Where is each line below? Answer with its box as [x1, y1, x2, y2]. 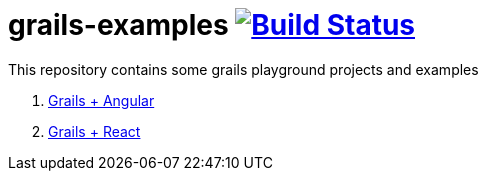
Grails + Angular [48, 91, 155, 109]
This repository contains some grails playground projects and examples [8, 60, 479, 78]
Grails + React [48, 122, 141, 140]
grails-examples [8, 8, 229, 42]
